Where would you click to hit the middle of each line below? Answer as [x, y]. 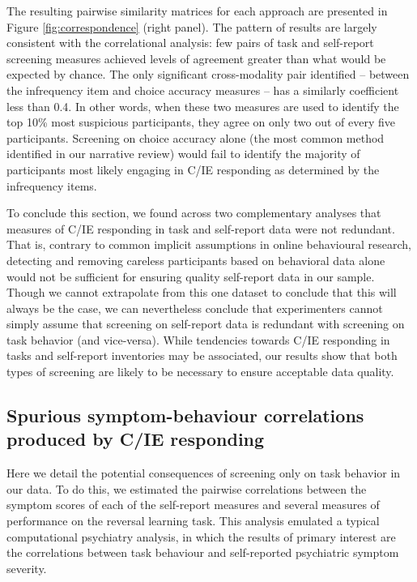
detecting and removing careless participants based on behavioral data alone [196, 260]
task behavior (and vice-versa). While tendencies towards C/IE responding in [198, 339]
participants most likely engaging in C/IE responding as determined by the [193, 169]
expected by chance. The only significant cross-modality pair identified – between [208, 74]
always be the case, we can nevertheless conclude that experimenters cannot [195, 308]
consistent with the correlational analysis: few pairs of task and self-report [190, 43]
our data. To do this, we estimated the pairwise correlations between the [187, 488]
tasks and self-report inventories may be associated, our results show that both [202, 355]
